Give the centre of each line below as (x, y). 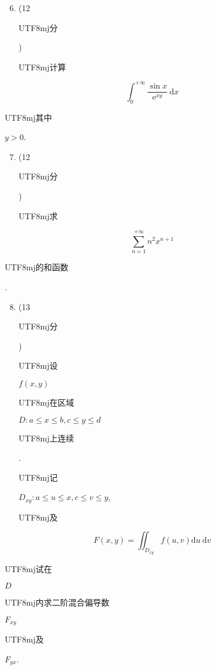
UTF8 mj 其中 (28, 117)
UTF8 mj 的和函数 (37, 267)
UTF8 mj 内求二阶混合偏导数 (57, 602)
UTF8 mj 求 (38, 215)
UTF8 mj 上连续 (46, 438)
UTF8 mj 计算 (42, 67)
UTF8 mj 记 (38, 477)
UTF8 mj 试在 (28, 568)
